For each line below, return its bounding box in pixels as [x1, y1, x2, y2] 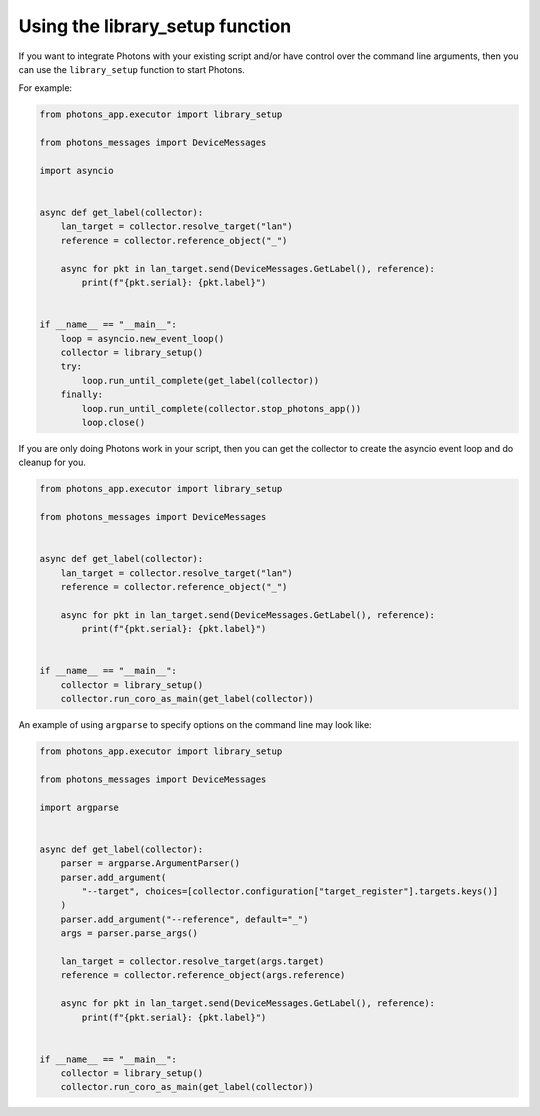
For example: [18, 82, 73, 94]
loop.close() [81, 416, 146, 428]
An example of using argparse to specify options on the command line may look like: [18, 719, 372, 731]
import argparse [39, 801, 120, 813]
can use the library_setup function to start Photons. [18, 63, 245, 75]
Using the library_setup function [18, 15, 292, 37]
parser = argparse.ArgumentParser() [60, 858, 240, 869]
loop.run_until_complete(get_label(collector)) [81, 375, 320, 386]
